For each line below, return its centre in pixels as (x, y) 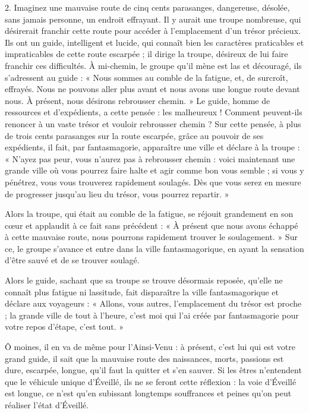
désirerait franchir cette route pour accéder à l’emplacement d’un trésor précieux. (153, 31)
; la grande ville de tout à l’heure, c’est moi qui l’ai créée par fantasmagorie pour (152, 315)
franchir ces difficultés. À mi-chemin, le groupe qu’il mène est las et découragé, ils (153, 65)
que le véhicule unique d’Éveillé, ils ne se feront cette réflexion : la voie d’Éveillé (151, 381)
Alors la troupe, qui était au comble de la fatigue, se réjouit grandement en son (149, 214)
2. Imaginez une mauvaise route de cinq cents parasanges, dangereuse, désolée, (147, 7)
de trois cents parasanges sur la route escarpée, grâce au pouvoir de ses (134, 135)
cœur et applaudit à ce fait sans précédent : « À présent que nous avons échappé (152, 225)
